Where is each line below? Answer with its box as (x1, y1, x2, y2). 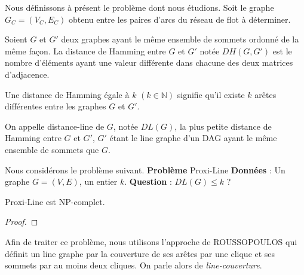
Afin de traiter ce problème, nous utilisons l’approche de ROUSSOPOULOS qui (5, 235, 297, 247)
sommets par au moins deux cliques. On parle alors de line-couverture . (5, 259, 262, 271)
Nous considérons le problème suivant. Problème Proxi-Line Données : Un (5, 163, 285, 176)
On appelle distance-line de (5, 120, 105, 132)
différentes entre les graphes (5, 100, 106, 112)
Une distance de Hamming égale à (5, 88, 130, 100)
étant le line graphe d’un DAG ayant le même (109, 132, 277, 144)
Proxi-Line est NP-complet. (5, 195, 105, 207)
